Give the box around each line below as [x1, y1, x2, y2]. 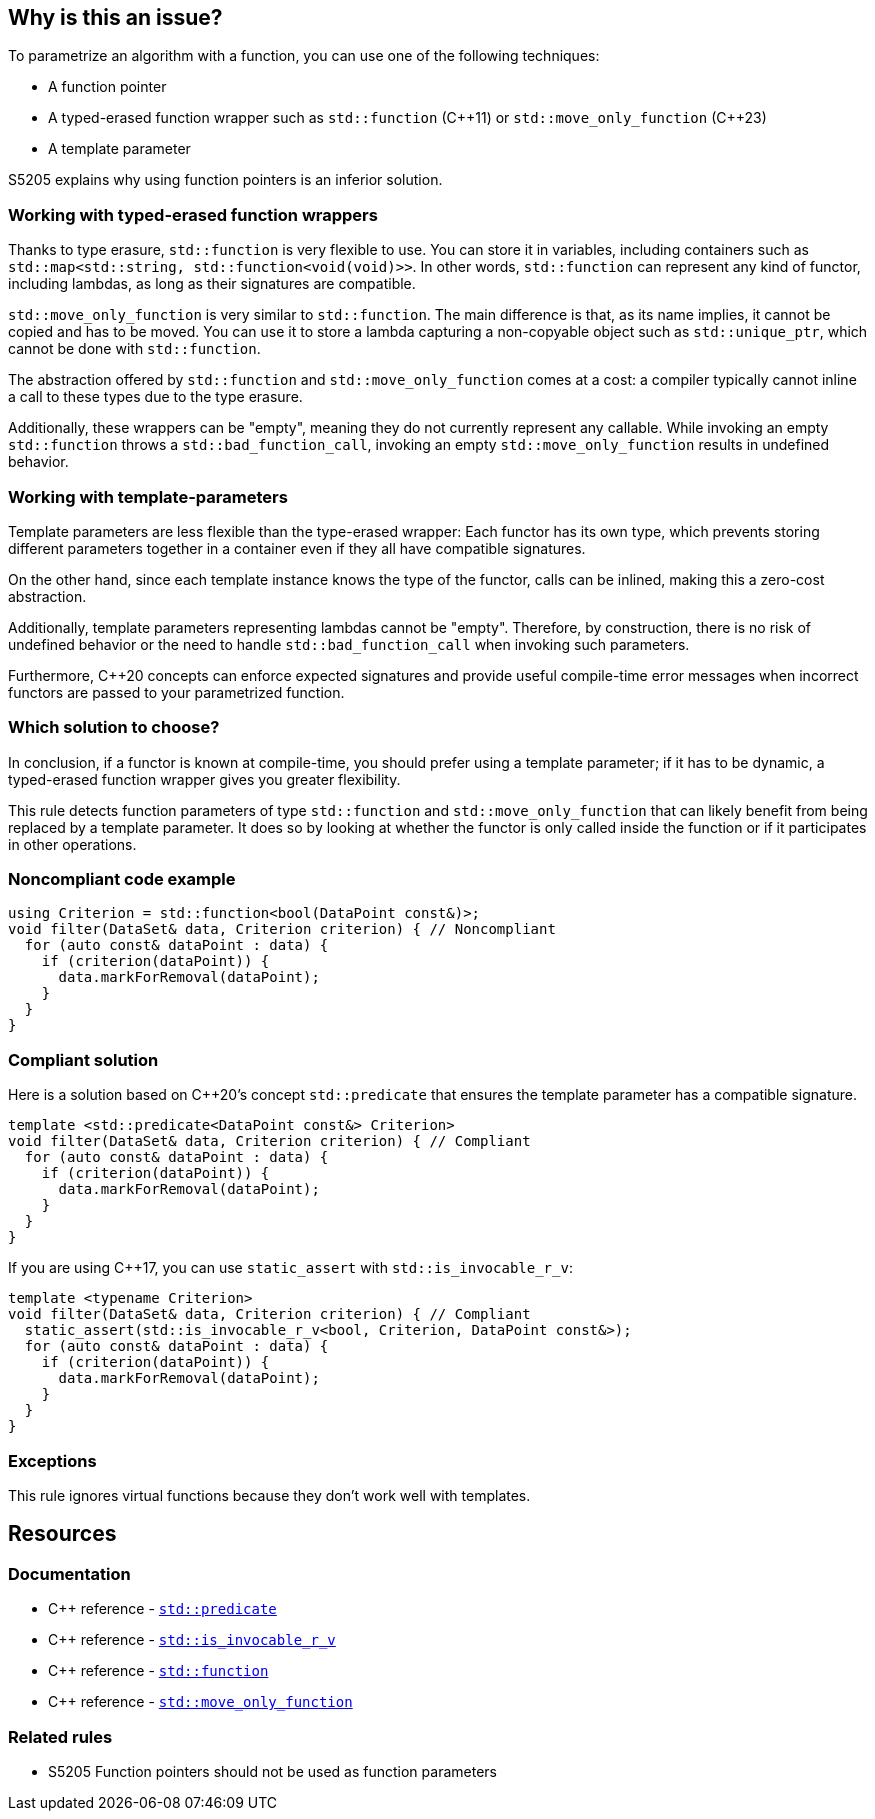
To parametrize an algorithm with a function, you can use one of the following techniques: [8, 47, 600, 65]
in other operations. [8, 835, 137, 853]
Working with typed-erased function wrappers [8, 204, 378, 225]
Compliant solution [8, 1049, 159, 1070]
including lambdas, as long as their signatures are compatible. [8, 275, 416, 293]
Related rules [8, 1726, 113, 1747]
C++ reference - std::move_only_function [48, 1693, 353, 1711]
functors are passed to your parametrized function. [8, 683, 345, 701]
